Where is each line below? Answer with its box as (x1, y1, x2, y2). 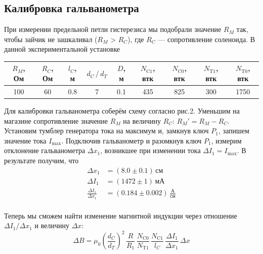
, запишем (218, 125, 249, 136)
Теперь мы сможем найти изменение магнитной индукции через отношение (4, 210, 237, 221)
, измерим (211, 135, 242, 146)
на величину (123, 115, 161, 126)
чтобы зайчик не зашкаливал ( (4, 33, 98, 44)
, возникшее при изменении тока (100, 145, 201, 156)
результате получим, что (4, 155, 79, 165)
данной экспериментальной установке (4, 44, 120, 54)
